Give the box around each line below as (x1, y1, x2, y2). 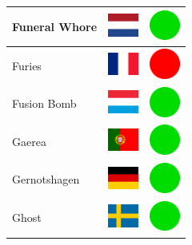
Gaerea (12, 132, 46, 149)
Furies (12, 57, 42, 73)
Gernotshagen (12, 171, 80, 188)
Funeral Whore (12, 18, 98, 34)
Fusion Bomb (12, 95, 77, 112)
